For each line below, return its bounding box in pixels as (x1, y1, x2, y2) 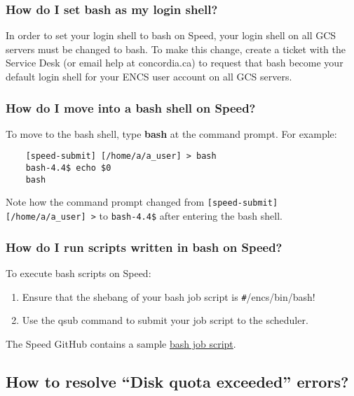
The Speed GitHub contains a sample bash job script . (6, 336, 236, 351)
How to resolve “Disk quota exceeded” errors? (6, 370, 349, 392)
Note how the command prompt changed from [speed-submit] (6, 195, 278, 209)
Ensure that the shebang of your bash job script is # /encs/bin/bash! (22, 289, 315, 304)
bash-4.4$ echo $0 (25, 163, 111, 174)
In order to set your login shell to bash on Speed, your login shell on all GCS (6, 28, 336, 43)
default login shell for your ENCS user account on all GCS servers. (6, 69, 292, 83)
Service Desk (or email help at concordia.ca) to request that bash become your (6, 55, 343, 70)
